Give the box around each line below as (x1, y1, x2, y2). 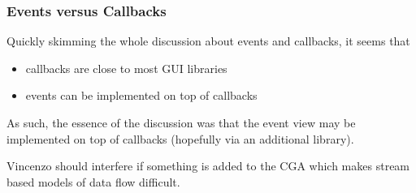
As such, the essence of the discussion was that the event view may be (6, 114, 356, 131)
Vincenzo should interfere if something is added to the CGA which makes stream (6, 157, 410, 174)
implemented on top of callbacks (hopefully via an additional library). (6, 130, 354, 147)
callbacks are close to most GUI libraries (25, 59, 227, 76)
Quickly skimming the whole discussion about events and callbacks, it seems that (6, 32, 410, 49)
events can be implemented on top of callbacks (25, 87, 258, 104)
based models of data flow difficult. (6, 173, 180, 190)
